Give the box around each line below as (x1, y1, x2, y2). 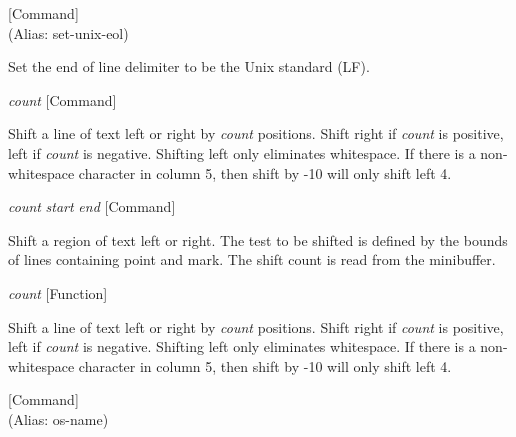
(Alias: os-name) (8, 408, 109, 429)
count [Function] (8, 282, 108, 303)
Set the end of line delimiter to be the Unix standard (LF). (8, 56, 370, 77)
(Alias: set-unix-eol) (8, 22, 129, 43)
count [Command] (8, 89, 117, 110)
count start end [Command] (8, 196, 176, 217)
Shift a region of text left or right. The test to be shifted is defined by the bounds (8, 229, 508, 250)
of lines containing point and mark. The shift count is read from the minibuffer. (8, 249, 496, 270)
